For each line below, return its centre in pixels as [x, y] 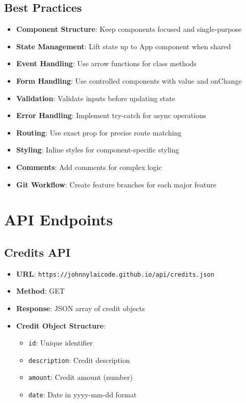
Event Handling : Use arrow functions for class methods [106, 63]
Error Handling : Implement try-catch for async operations [111, 115]
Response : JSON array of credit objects [80, 308]
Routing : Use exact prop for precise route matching [99, 132]
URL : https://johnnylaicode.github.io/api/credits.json [115, 273]
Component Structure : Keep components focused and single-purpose [129, 29]
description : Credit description [79, 360]
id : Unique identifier [60, 343]
